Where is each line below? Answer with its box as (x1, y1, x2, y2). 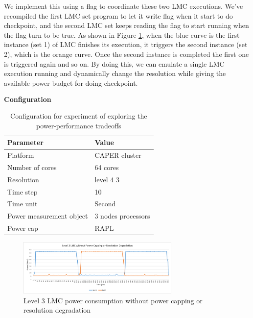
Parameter (7, 137, 44, 147)
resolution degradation (23, 305, 91, 315)
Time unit (7, 198, 38, 209)
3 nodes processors (94, 211, 150, 221)
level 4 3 (94, 174, 119, 184)
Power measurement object (7, 211, 88, 221)
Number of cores (7, 162, 57, 172)
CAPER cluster (94, 149, 141, 160)
